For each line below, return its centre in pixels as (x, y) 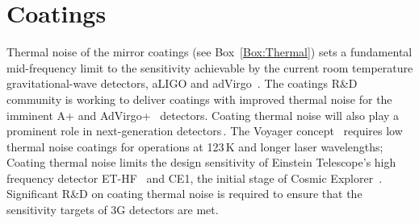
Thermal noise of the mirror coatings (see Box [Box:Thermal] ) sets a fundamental (209, 52)
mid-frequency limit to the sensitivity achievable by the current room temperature (210, 67)
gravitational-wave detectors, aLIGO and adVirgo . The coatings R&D (182, 83)
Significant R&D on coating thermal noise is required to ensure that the (184, 194)
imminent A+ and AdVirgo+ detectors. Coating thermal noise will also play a (203, 115)
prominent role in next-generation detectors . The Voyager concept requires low (205, 131)
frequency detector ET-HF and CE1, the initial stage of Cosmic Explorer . (195, 178)
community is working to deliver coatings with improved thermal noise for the (199, 99)
